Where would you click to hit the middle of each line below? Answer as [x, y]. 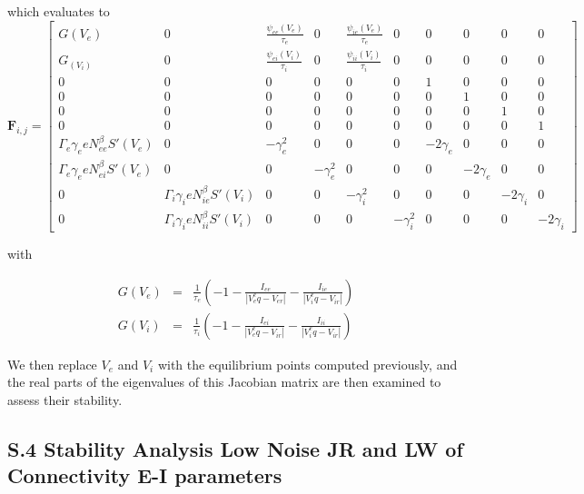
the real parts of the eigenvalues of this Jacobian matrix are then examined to [224, 382]
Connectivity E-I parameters [145, 475]
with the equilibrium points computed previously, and [307, 364]
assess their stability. [65, 400]
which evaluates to [59, 11]
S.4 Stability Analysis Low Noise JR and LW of [235, 448]
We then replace [52, 364]
